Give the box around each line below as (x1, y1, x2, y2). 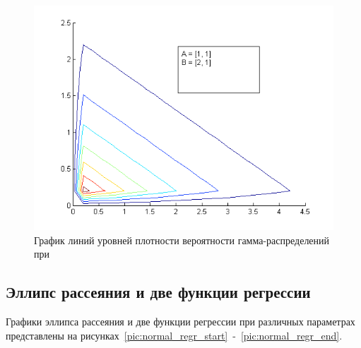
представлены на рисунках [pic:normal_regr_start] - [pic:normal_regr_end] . (6, 328, 343, 342)
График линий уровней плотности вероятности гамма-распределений (34, 232, 330, 247)
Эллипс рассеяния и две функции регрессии (6, 281, 311, 303)
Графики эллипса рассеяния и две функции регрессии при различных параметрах (6, 313, 355, 328)
